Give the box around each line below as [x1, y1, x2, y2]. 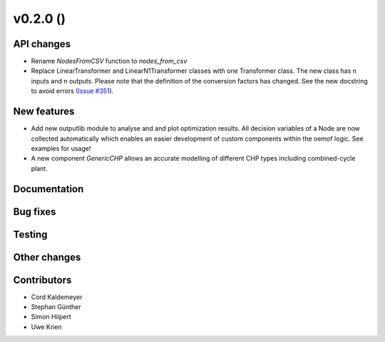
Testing [13, 228, 48, 241]
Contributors [13, 273, 72, 286]
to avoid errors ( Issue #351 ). [31, 86, 114, 96]
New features [13, 106, 75, 118]
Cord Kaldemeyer [31, 293, 83, 301]
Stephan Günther [31, 303, 81, 311]
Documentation [13, 183, 84, 195]
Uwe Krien [31, 322, 62, 331]
